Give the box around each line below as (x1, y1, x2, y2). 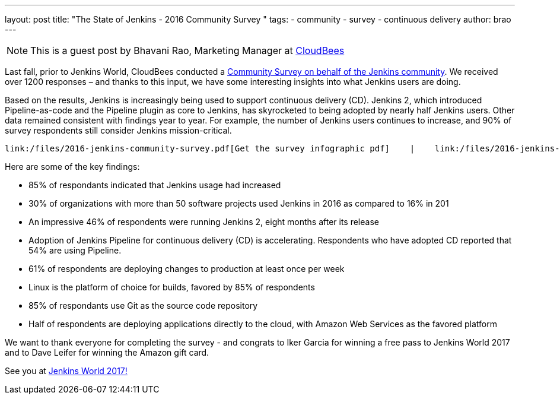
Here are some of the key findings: (5, 161, 140, 172)
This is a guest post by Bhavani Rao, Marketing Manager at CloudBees (30, 45, 345, 56)
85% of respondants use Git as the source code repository (28, 300, 258, 311)
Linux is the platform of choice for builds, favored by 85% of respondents (28, 282, 315, 292)
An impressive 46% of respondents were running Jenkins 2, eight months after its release (28, 217, 379, 227)
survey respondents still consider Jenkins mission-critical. (5, 125, 232, 135)
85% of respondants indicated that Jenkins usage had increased (28, 180, 281, 190)
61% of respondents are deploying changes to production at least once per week (28, 264, 345, 274)
